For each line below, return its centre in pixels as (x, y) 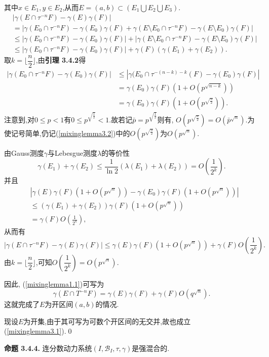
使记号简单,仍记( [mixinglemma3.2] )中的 (67, 133)
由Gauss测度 (24, 152)
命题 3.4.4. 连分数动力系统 (48, 348)
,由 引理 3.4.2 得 (61, 60)
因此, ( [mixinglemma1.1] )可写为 (54, 283)
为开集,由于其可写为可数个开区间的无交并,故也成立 (107, 321)
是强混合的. (151, 348)
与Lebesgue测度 (72, 152)
